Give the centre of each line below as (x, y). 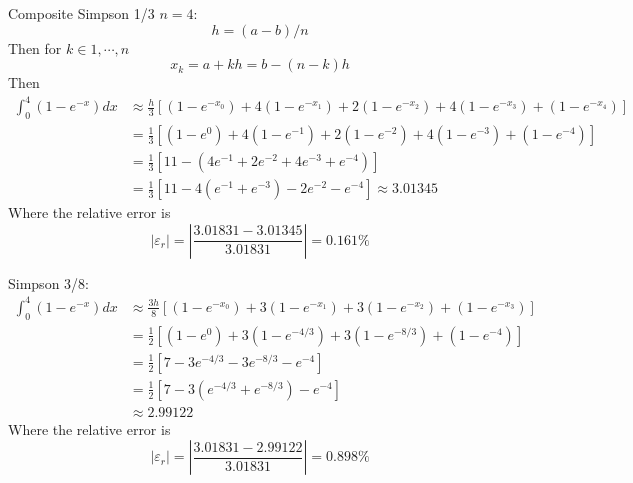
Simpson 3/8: (48, 282)
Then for (35, 47)
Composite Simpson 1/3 (81, 13)
